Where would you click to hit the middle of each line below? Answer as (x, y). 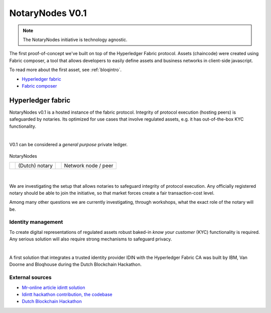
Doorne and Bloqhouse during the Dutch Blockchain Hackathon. (76, 264)
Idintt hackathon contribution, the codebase (67, 294)
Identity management (36, 222)
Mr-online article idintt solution (53, 287)
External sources (31, 277)
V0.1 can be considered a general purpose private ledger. (69, 145)
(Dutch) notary (35, 166)
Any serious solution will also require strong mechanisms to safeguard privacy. (91, 239)
